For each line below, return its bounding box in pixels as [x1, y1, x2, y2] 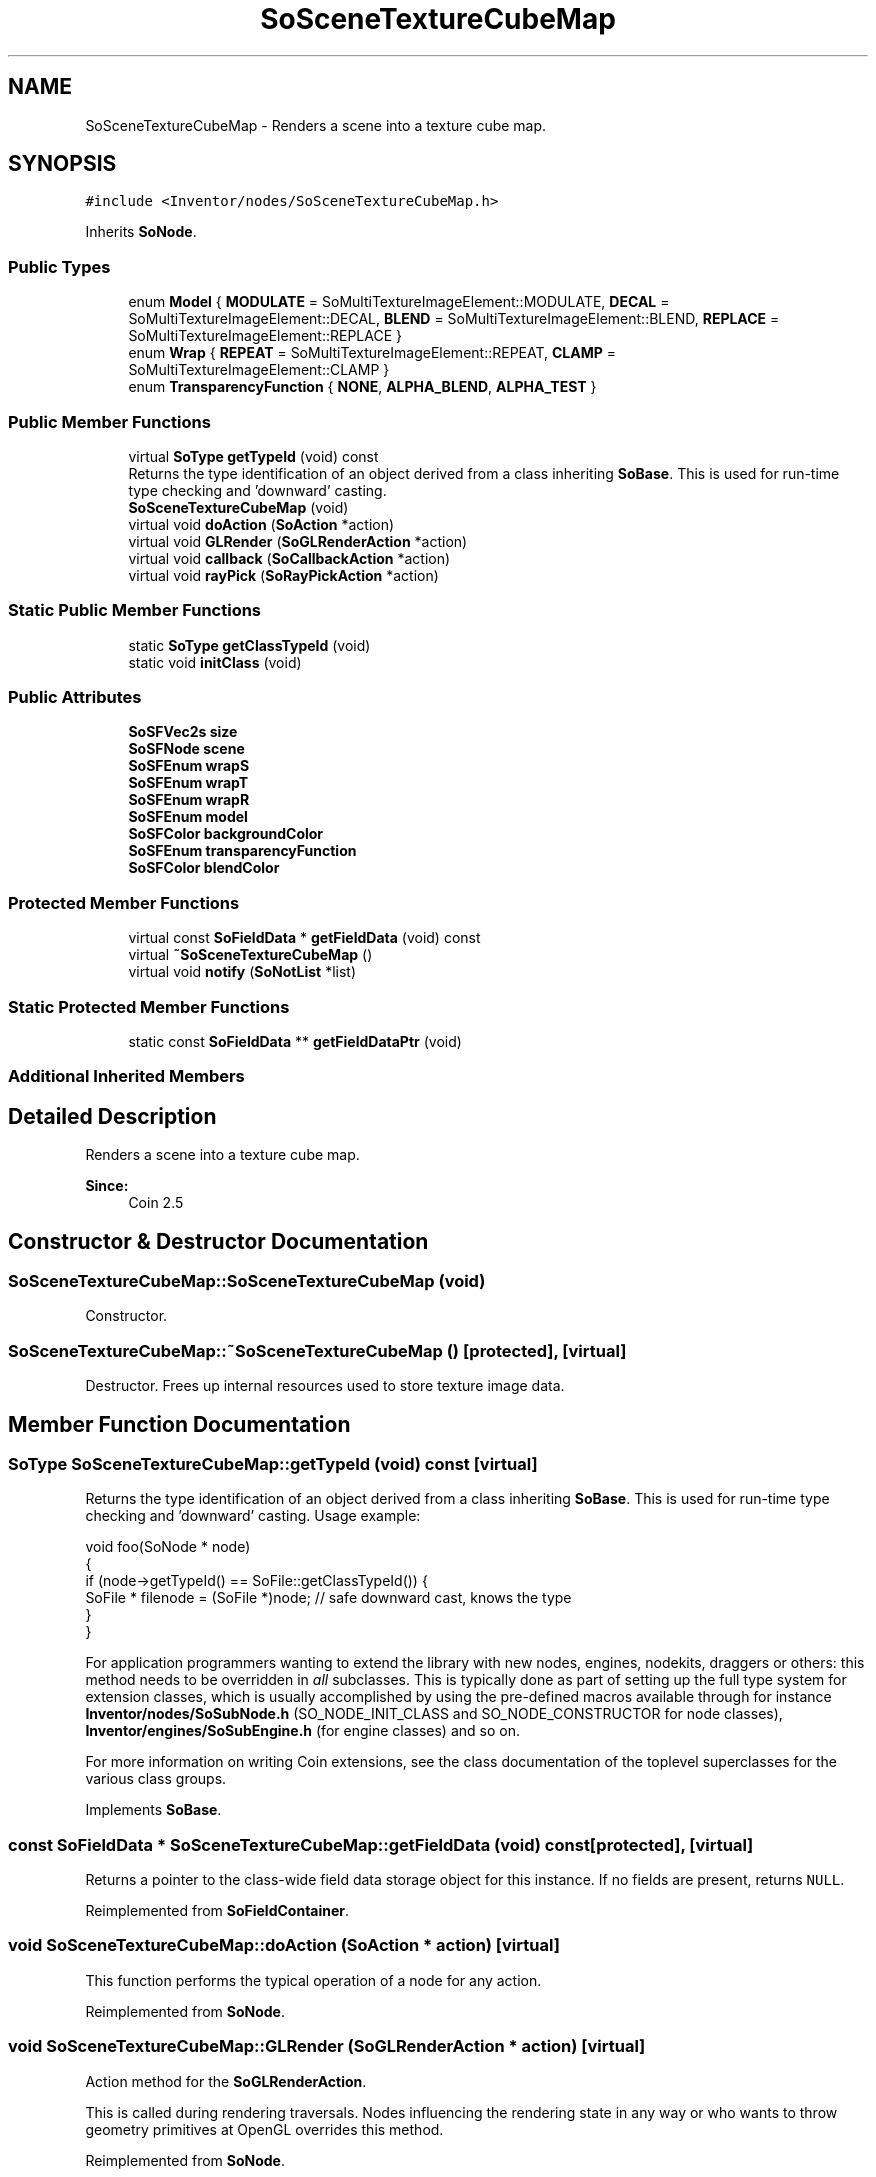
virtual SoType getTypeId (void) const [128, 447, 379, 465]
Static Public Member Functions [8, 600, 262, 621]
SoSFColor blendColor [128, 859, 280, 877]
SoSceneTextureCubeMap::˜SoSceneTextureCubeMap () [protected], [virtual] [8, 1340, 627, 1361]
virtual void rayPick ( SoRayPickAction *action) [128, 566, 439, 584]
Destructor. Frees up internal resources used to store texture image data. [85, 1377, 565, 1395]
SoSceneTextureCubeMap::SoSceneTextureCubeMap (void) [8, 1271, 486, 1291]
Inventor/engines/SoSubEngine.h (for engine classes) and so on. [85, 1722, 520, 1740]
